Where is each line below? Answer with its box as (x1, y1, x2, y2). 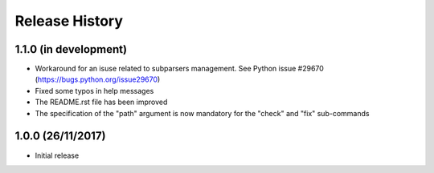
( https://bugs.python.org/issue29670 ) (35, 74, 161, 84)
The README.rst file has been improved (35, 97, 168, 107)
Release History (14, 12, 124, 30)
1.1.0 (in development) (14, 42, 128, 56)
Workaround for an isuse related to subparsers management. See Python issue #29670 (35, 64, 325, 74)
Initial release (35, 151, 80, 160)
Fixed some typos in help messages (35, 86, 154, 95)
